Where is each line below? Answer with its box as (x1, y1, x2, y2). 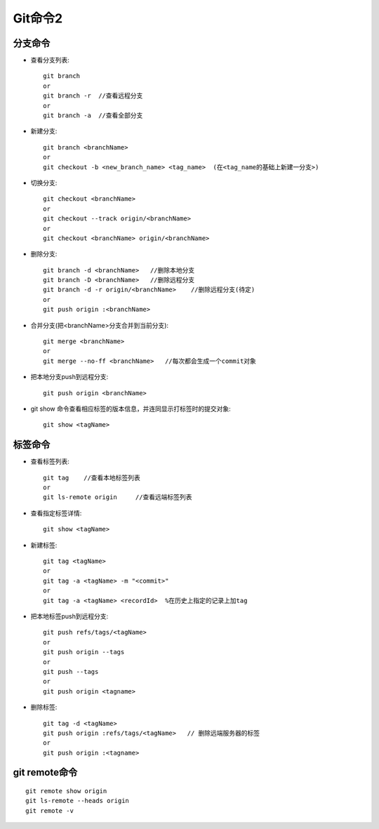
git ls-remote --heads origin (25, 797, 130, 805)
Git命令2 (13, 11, 63, 26)
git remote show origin (25, 787, 107, 795)
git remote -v (25, 807, 74, 814)
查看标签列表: (30, 457, 70, 466)
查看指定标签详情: (30, 509, 82, 517)
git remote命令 (13, 767, 78, 778)
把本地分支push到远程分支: (30, 373, 109, 381)
